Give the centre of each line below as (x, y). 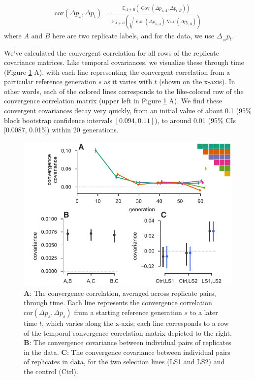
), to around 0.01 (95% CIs (195, 120)
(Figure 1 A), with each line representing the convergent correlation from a (117, 72)
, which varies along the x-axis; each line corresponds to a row (135, 323)
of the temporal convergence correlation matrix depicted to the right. (128, 332)
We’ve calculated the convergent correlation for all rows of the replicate (112, 52)
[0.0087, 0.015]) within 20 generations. (61, 130)
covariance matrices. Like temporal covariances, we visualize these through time (124, 62)
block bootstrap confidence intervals (58, 120)
